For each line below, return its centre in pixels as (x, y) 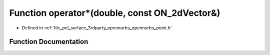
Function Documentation (49, 42)
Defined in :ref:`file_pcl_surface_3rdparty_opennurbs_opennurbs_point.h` (97, 28)
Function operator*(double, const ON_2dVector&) (115, 13)
